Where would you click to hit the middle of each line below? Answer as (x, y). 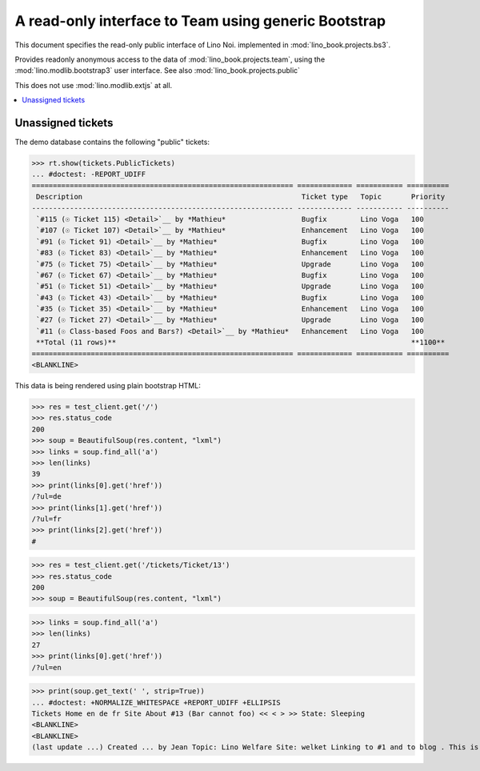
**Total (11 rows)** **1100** (241, 343)
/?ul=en (46, 667)
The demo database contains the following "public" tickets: (112, 142)
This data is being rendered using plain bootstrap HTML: (108, 386)
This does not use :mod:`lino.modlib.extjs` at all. (94, 85)
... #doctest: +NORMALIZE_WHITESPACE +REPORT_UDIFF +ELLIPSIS (156, 702)
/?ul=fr (46, 519)
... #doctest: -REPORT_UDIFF (89, 175)
